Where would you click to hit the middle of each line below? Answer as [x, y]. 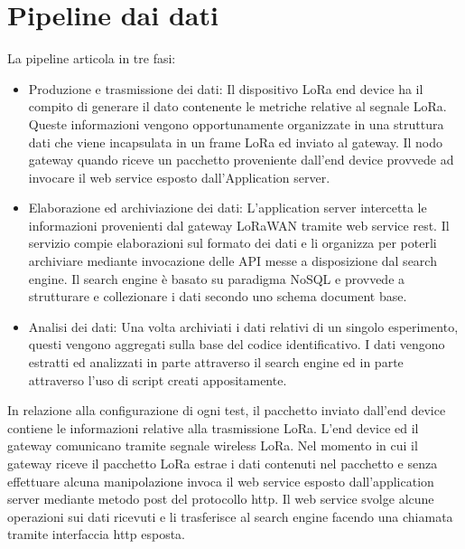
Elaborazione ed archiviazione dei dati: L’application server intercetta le [228, 208]
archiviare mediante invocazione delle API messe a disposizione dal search [232, 261]
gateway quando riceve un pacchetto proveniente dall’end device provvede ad [241, 160]
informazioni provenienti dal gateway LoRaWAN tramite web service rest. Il [239, 225]
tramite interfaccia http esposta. [97, 534]
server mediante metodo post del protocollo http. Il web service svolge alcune [221, 499]
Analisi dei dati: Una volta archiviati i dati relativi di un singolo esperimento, [243, 326]
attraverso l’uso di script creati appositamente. [158, 379]
